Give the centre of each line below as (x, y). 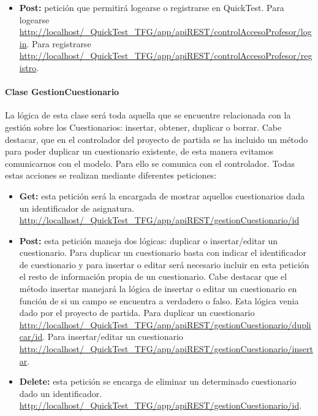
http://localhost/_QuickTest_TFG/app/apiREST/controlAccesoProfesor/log (165, 32)
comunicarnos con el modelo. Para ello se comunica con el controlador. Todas (150, 163)
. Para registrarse (59, 43)
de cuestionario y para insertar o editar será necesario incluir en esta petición (164, 264)
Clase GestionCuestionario (62, 92)
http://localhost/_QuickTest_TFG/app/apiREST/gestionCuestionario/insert (166, 349)
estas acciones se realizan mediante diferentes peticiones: (111, 175)
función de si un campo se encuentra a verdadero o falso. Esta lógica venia (159, 300)
